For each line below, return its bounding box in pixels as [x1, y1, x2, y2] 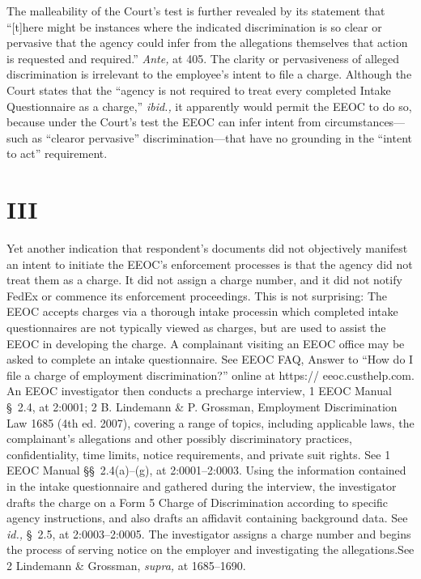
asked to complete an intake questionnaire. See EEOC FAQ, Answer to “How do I [6, 351, 414, 368]
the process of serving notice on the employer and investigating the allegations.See [6, 541, 415, 558]
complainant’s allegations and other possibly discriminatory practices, [6, 430, 352, 447]
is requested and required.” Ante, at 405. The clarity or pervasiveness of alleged [6, 49, 400, 66]
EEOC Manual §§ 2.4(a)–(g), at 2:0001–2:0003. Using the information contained [6, 462, 406, 479]
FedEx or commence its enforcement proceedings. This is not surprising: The [6, 287, 388, 304]
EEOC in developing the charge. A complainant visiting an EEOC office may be [6, 334, 405, 351]
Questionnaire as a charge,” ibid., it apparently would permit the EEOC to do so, [6, 97, 412, 114]
